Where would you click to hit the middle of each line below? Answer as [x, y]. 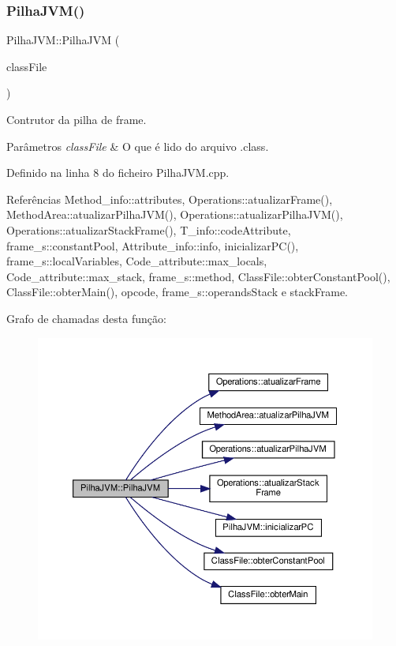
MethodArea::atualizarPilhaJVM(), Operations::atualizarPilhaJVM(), [175, 214]
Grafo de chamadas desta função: [86, 318]
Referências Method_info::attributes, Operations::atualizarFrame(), [170, 199]
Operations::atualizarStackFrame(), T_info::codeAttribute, [149, 229]
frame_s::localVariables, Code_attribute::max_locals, [137, 261]
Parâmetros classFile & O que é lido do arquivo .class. [138, 146]
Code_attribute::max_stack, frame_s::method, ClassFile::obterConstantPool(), [198, 276]
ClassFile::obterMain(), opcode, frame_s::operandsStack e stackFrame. [177, 292]
